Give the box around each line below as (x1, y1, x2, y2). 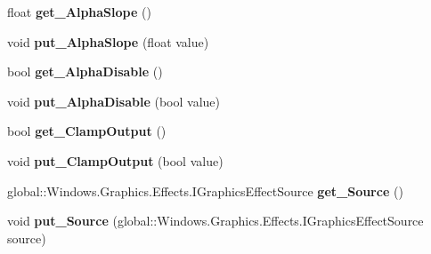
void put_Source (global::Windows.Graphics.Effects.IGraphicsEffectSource (7, 211, 424, 230)
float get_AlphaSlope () (7, 3, 151, 20)
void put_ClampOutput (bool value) (7, 151, 224, 170)
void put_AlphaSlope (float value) (7, 32, 209, 51)
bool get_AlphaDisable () (7, 62, 163, 81)
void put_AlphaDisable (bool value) (7, 91, 220, 110)
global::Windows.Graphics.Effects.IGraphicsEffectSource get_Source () (7, 181, 403, 200)
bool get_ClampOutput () (7, 122, 167, 140)
